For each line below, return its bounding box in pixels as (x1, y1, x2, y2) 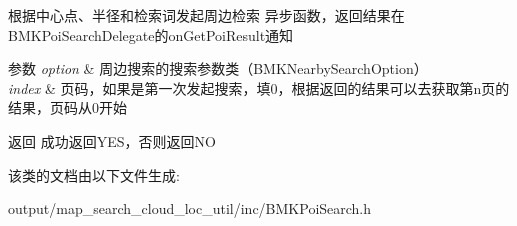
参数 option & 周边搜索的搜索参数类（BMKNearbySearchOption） (8, 58, 428, 79)
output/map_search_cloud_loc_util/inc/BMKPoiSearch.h (8, 198, 372, 219)
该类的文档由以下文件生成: (8, 164, 180, 185)
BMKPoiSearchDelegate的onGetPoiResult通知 (8, 24, 294, 45)
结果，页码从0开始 (8, 97, 127, 118)
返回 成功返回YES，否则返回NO (8, 130, 216, 151)
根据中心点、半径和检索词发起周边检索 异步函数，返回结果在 (8, 5, 405, 25)
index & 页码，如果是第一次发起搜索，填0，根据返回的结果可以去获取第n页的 (8, 77, 510, 98)
